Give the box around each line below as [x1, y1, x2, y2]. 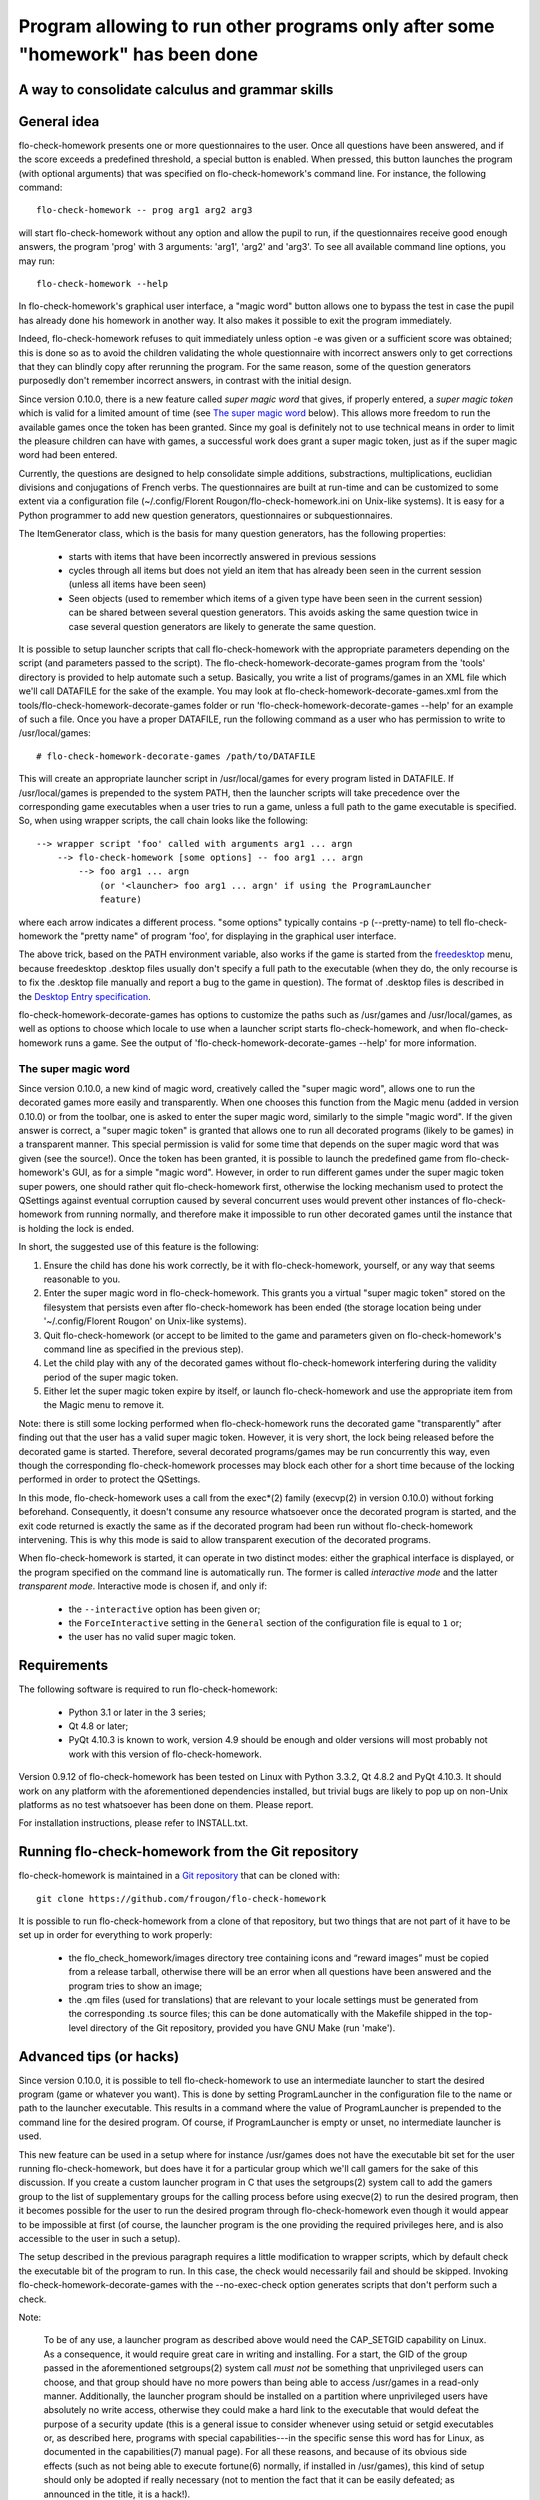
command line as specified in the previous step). [43, 1343, 244, 1355]
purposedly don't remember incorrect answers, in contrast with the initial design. [18, 375, 352, 387]
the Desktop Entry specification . [18, 990, 151, 1002]
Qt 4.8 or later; [68, 1720, 129, 1732]
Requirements [18, 1657, 109, 1674]
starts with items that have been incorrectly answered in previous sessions [68, 550, 377, 562]
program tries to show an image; [68, 1980, 203, 1992]
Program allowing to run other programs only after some [18, 15, 495, 37]
